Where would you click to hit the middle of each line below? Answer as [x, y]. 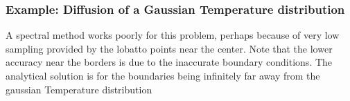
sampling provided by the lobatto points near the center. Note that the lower [169, 48]
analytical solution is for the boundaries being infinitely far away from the [163, 75]
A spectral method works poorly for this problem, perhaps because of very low [173, 35]
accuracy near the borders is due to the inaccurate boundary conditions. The [169, 62]
